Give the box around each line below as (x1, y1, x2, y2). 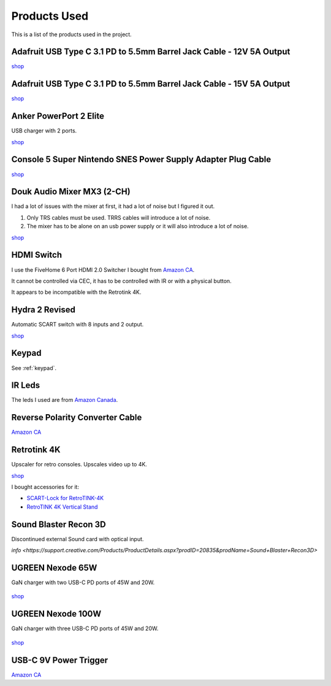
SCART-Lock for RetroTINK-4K (26, 495, 104, 502)
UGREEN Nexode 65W (11, 562, 97, 573)
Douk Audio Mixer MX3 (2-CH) (11, 187, 131, 197)
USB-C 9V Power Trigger (11, 655, 108, 665)
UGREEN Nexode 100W (11, 609, 102, 619)
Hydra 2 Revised (11, 304, 76, 315)
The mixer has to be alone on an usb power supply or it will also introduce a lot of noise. (26, 223, 249, 230)
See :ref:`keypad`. (11, 364, 57, 371)
